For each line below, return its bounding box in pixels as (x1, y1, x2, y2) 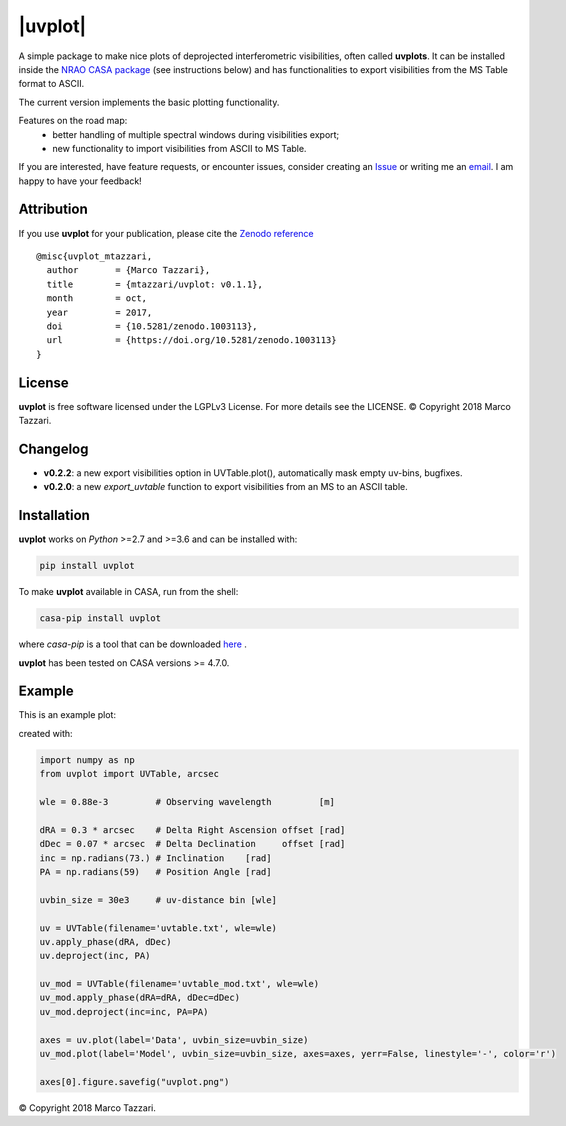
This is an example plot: (18, 709, 117, 721)
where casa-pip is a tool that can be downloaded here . (18, 638, 247, 650)
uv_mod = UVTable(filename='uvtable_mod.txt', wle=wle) (39, 978, 320, 990)
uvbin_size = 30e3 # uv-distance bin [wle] (39, 894, 277, 905)
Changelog (18, 440, 89, 457)
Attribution (18, 201, 89, 218)
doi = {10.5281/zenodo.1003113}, (46, 320, 259, 332)
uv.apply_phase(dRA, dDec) (39, 936, 172, 947)
